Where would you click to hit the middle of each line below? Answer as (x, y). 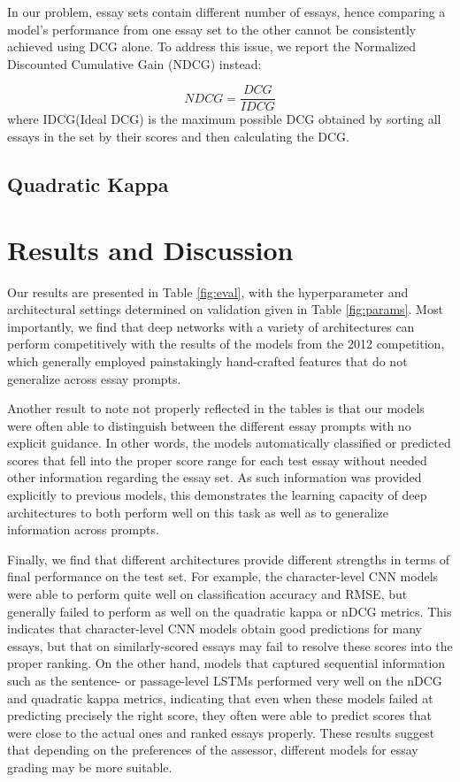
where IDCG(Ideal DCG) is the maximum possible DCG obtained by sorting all (224, 119)
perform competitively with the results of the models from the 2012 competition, (226, 344)
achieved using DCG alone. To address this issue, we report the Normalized (212, 46)
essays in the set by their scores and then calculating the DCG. (178, 137)
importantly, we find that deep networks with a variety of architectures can (211, 326)
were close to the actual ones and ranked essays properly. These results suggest (221, 732)
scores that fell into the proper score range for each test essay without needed (217, 460)
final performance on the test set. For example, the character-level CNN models (223, 576)
